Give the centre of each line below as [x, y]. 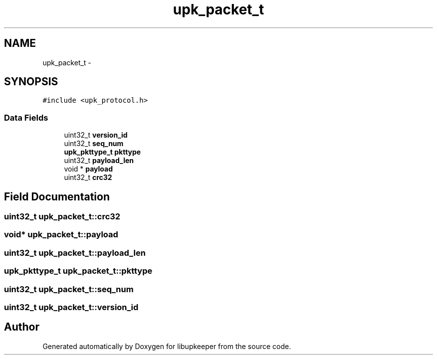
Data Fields [26, 117]
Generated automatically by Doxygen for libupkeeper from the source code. [167, 346]
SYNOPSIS [31, 82]
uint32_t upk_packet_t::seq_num [69, 289]
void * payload [89, 169]
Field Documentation [57, 196]
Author [22, 327]
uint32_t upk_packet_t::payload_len [75, 253]
